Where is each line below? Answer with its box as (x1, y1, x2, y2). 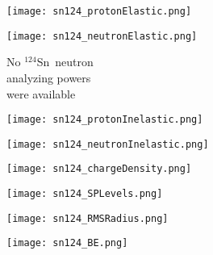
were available (6, 85, 76, 102)
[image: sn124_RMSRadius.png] (6, 212, 169, 224)
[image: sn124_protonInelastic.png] (6, 114, 203, 126)
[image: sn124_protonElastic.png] (6, 6, 192, 17)
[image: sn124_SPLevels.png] (6, 188, 163, 200)
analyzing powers (6, 69, 91, 86)
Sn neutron (36, 53, 94, 70)
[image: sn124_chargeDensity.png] (6, 163, 192, 175)
